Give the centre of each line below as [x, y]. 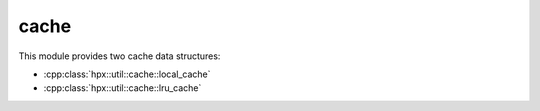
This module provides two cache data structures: [119, 56]
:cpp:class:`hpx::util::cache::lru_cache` [122, 88]
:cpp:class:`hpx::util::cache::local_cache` [127, 74]
